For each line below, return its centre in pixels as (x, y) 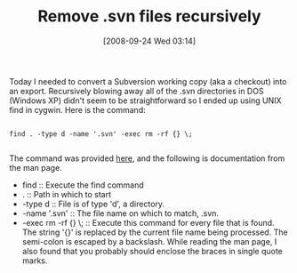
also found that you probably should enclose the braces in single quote (152, 251)
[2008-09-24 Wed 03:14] (149, 41)
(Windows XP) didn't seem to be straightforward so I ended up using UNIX (145, 100)
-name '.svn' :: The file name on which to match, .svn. (120, 213)
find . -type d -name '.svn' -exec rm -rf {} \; (101, 134)
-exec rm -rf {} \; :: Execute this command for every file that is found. (148, 222)
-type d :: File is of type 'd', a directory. (93, 204)
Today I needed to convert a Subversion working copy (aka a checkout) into (148, 81)
